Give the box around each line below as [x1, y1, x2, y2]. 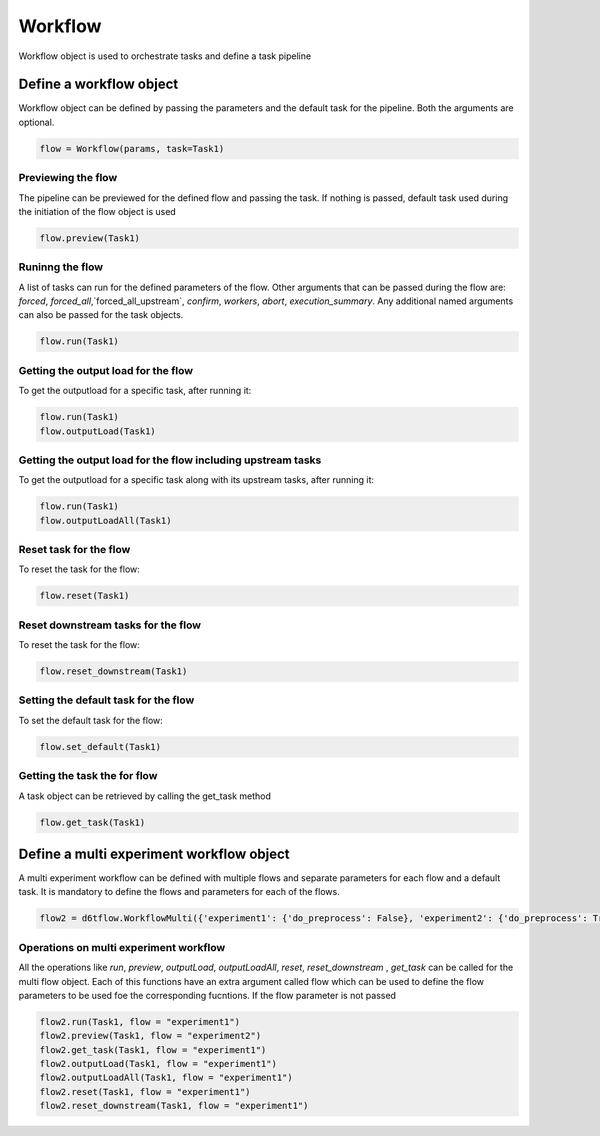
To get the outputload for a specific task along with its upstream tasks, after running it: [18, 474, 375, 486]
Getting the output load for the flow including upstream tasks [18, 453, 322, 467]
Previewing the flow [18, 171, 118, 185]
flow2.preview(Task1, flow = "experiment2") [39, 1030, 262, 1042]
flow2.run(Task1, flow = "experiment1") [39, 1016, 240, 1027]
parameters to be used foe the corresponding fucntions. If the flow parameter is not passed [18, 989, 397, 1001]
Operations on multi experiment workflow [18, 940, 226, 954]
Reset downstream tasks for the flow [18, 618, 202, 632]
